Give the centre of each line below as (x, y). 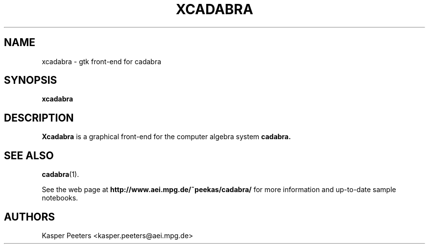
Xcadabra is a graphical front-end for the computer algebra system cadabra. (166, 137)
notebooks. (60, 198)
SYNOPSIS (31, 80)
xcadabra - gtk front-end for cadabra (102, 61)
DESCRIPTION (39, 118)
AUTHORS (30, 217)
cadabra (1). (60, 174)
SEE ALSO (29, 155)
